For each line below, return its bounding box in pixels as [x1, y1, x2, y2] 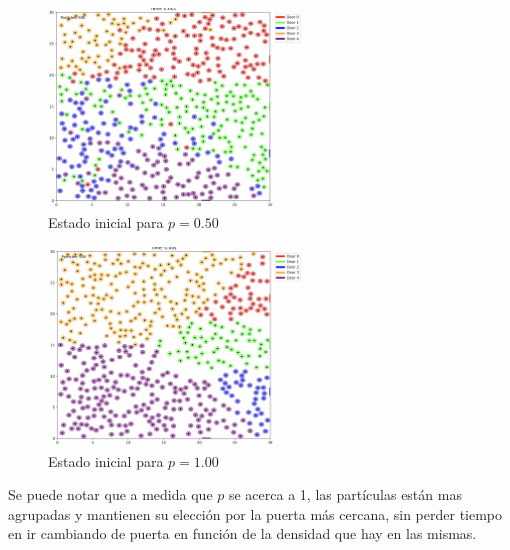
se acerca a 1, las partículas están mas [228, 484, 462, 505]
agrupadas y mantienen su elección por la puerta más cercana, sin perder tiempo [8, 503, 503, 524]
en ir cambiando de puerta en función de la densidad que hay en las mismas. [8, 523, 477, 544]
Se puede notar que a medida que [8, 484, 213, 505]
